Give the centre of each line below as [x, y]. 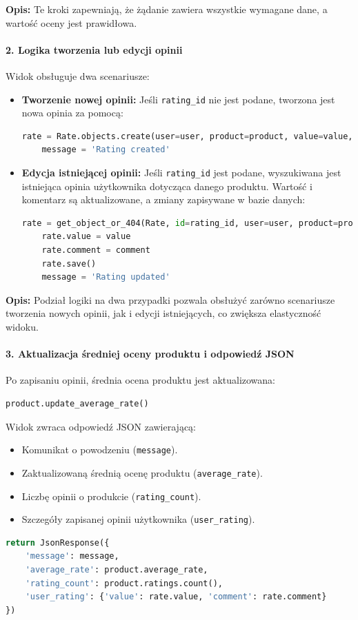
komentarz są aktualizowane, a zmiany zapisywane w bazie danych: [163, 199]
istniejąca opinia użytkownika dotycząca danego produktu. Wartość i [167, 186]
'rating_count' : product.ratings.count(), [124, 583]
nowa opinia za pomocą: [72, 113]
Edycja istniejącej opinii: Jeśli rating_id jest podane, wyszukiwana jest [181, 173]
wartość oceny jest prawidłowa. [71, 22]
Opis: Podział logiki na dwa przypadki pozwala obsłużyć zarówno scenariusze [170, 299]
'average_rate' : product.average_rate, [117, 570]
